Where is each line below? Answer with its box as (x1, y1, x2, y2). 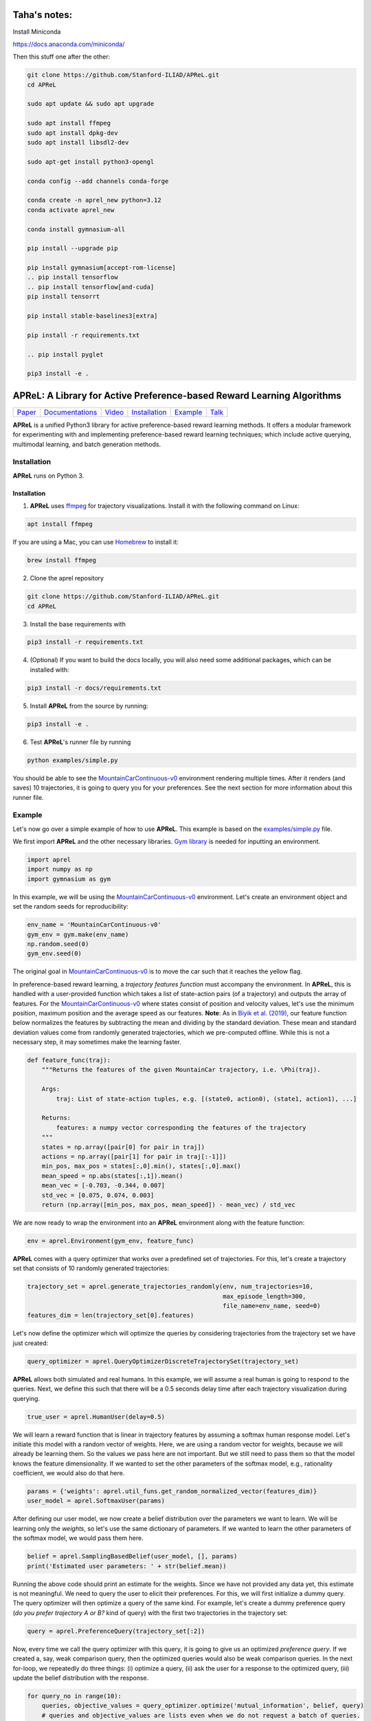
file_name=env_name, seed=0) (222, 1302, 321, 1310)
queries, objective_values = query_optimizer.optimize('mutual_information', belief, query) (41, 1702, 364, 1710)
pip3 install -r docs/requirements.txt (27, 684, 161, 692)
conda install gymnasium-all (27, 225, 126, 233)
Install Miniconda (12, 28, 61, 36)
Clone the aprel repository (30, 574, 104, 582)
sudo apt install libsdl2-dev (27, 138, 129, 147)
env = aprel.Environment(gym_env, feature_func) (27, 1236, 194, 1245)
